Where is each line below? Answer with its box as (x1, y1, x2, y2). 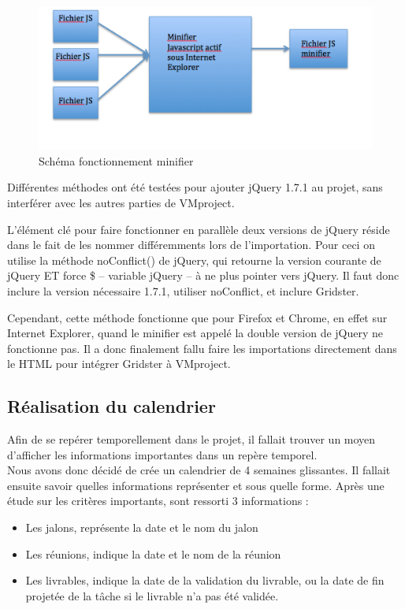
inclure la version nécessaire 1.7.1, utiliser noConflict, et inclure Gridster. (7, 282, 359, 299)
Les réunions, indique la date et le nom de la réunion (25, 545, 281, 562)
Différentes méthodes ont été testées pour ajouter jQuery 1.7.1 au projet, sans (7, 179, 383, 195)
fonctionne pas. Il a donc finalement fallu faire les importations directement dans (7, 340, 397, 356)
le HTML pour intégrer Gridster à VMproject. (7, 355, 231, 372)
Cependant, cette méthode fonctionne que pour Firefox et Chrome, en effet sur (7, 309, 388, 325)
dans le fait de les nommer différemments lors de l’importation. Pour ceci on (7, 236, 375, 253)
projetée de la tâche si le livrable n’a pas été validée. (25, 587, 279, 603)
